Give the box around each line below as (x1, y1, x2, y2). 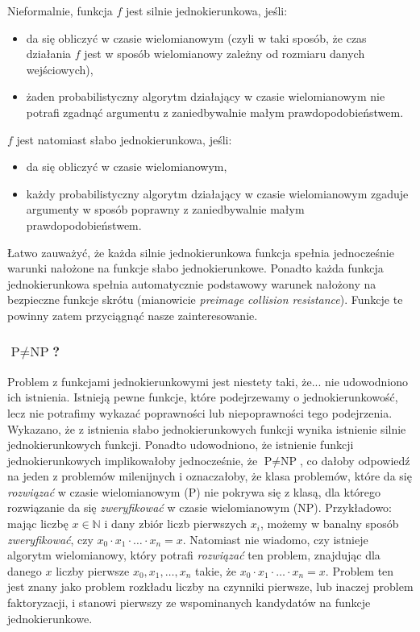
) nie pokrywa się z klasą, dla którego (196, 483, 381, 500)
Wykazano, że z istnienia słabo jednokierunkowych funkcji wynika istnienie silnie (7, 420, 406, 437)
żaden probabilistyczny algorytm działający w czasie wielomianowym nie (26, 88, 385, 105)
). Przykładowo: (314, 499, 393, 516)
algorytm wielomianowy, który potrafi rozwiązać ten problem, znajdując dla (7, 547, 380, 563)
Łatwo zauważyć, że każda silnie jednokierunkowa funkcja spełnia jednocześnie (7, 243, 394, 260)
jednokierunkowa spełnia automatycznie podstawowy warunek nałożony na (7, 275, 376, 292)
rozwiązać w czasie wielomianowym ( (7, 483, 189, 500)
